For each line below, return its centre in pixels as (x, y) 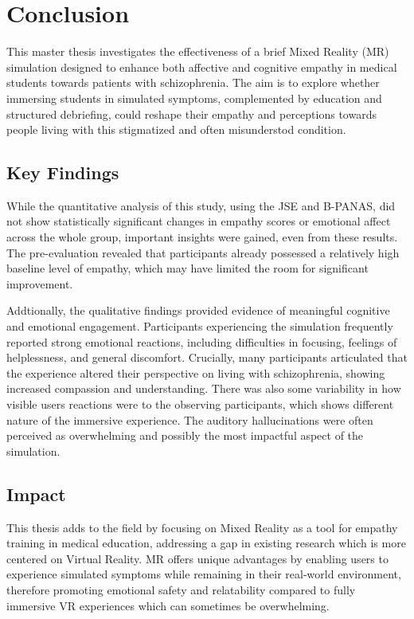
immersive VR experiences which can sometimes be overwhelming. (168, 605)
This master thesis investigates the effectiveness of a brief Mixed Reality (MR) (198, 51)
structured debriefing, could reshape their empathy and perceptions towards (191, 114)
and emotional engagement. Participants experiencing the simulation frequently (200, 326)
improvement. (40, 283)
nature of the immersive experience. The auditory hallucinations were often (190, 419)
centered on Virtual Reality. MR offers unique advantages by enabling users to (197, 558)
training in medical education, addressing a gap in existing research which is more (206, 543)
